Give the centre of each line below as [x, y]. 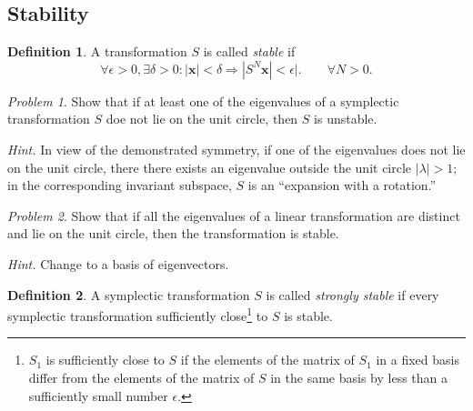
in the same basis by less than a [359, 377]
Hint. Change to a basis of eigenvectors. [118, 263]
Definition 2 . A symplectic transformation [129, 294]
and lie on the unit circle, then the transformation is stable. [173, 233]
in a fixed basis [418, 360]
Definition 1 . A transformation [97, 51]
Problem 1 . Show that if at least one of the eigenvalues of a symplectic [203, 100]
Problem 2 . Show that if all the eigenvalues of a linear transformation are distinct [234, 215]
